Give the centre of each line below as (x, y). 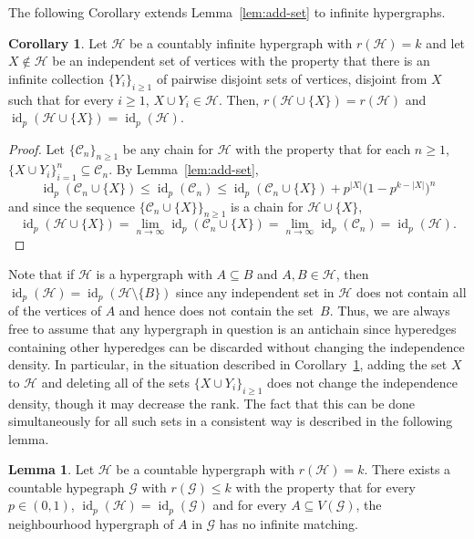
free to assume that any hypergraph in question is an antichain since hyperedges (232, 328)
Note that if (41, 274)
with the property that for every (325, 487)
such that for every (61, 99)
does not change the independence (362, 382)
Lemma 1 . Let (52, 469)
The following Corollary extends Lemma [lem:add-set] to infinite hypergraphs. (227, 12)
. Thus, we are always (390, 311)
